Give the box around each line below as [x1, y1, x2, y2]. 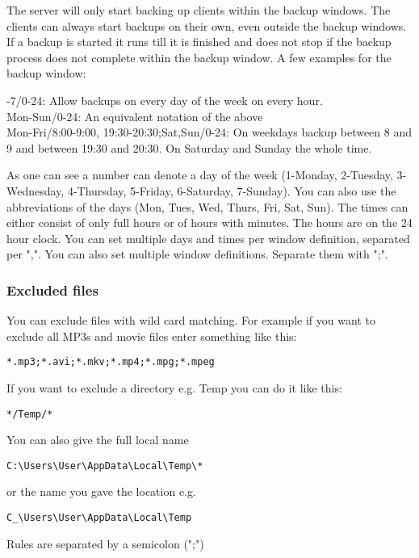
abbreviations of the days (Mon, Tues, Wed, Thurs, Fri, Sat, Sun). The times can [6, 198, 409, 215]
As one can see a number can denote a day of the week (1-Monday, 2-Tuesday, [6, 166, 393, 183]
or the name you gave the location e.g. [6, 483, 196, 500]
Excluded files [6, 279, 98, 300]
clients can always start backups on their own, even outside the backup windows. [6, 17, 407, 34]
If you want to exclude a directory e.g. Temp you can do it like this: [6, 379, 342, 396]
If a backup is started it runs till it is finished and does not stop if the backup [6, 33, 392, 50]
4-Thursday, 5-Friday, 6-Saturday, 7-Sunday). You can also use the [67, 182, 396, 199]
